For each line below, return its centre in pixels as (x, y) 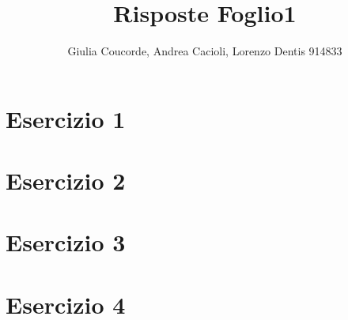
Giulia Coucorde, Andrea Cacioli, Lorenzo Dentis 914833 (205, 51)
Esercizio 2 (66, 181)
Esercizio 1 (66, 118)
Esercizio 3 (66, 242)
